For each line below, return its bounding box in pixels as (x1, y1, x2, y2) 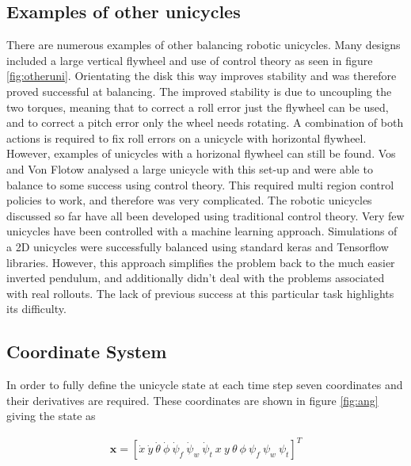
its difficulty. (6, 300, 67, 317)
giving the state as (6, 407, 96, 424)
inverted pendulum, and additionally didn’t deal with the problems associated (6, 269, 385, 286)
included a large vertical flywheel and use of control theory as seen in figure (6, 52, 373, 68)
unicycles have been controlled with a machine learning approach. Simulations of (6, 223, 398, 239)
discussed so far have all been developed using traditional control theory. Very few (6, 207, 405, 223)
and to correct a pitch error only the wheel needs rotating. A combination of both (6, 114, 404, 131)
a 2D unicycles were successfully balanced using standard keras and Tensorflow (6, 238, 389, 254)
